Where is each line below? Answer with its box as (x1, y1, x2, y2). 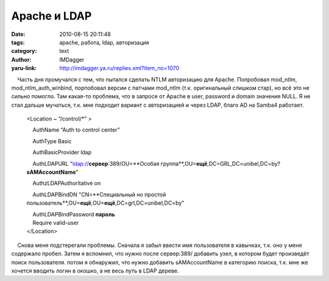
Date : (11, 30, 26, 38)
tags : (11, 38, 25, 46)
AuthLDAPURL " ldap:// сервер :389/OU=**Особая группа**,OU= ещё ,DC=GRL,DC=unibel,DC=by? (32, 160, 280, 167)
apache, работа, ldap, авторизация (59, 38, 149, 46)
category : (11, 48, 37, 55)
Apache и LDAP (11, 9, 92, 23)
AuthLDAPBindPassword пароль (32, 210, 115, 218)
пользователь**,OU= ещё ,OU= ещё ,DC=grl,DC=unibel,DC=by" (26, 199, 185, 207)
